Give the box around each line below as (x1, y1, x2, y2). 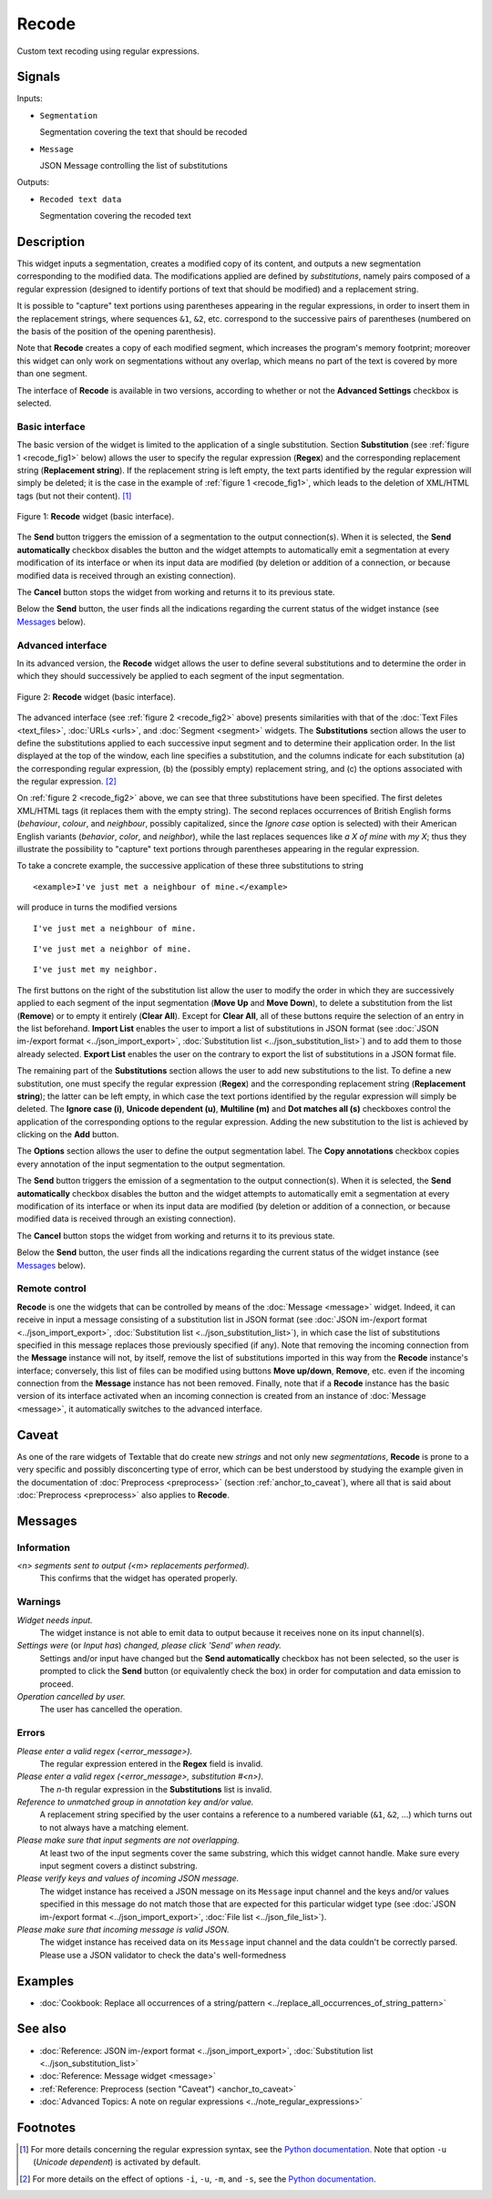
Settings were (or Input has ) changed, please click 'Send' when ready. (16, 1640, 282, 1651)
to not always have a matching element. (39, 1822, 190, 1833)
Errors (16, 1727, 46, 1740)
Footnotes (16, 2120, 77, 2135)
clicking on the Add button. (16, 1129, 119, 1140)
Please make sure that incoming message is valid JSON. (16, 1924, 230, 1935)
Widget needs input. (16, 1614, 93, 1626)
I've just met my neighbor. (33, 964, 159, 975)
